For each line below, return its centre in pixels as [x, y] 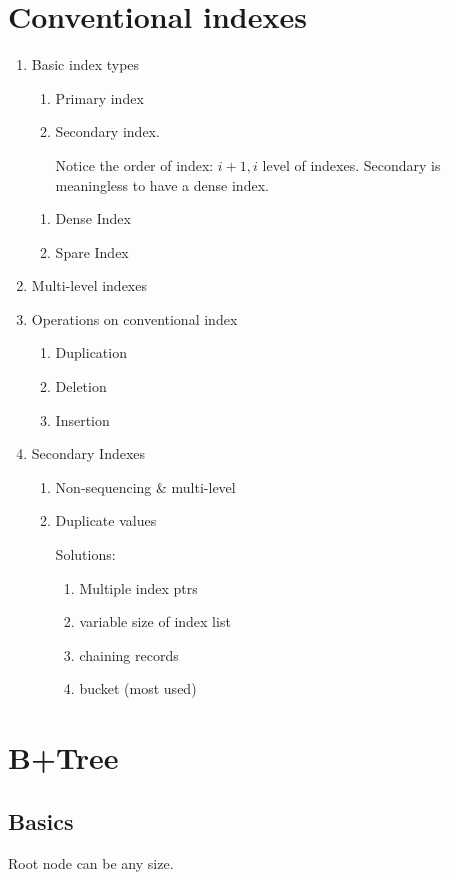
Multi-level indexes [89, 285]
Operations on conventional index [134, 318]
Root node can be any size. [91, 862]
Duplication [91, 352]
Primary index [99, 97]
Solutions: [85, 554]
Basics [41, 820]
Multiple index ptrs [138, 587]
